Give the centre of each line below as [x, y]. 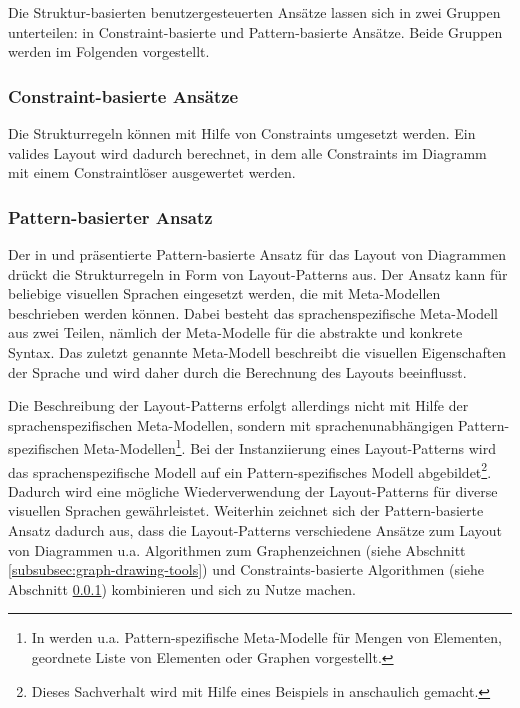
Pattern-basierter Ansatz [110, 216]
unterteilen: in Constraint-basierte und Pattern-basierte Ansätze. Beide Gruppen [255, 31]
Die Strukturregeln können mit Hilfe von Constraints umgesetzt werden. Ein [242, 133]
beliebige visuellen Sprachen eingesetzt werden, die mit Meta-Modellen [224, 293]
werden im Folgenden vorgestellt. [109, 51]
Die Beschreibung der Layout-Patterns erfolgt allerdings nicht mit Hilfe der [238, 405]
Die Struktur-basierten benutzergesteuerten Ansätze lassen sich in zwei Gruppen [254, 12]
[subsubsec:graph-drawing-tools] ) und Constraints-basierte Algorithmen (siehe [246, 569]
